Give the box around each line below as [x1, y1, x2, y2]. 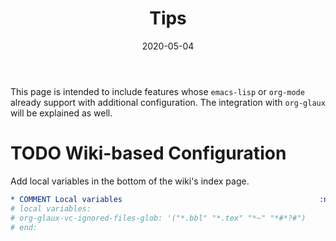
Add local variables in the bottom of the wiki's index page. [10, 175, 250, 187]
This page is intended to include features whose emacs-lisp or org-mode [10, 85, 305, 97]
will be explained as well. [10, 107, 113, 119]
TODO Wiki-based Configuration [10, 142, 287, 165]
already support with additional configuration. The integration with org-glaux [10, 96, 326, 108]
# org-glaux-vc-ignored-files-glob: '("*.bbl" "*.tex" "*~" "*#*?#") [10, 213, 307, 223]
